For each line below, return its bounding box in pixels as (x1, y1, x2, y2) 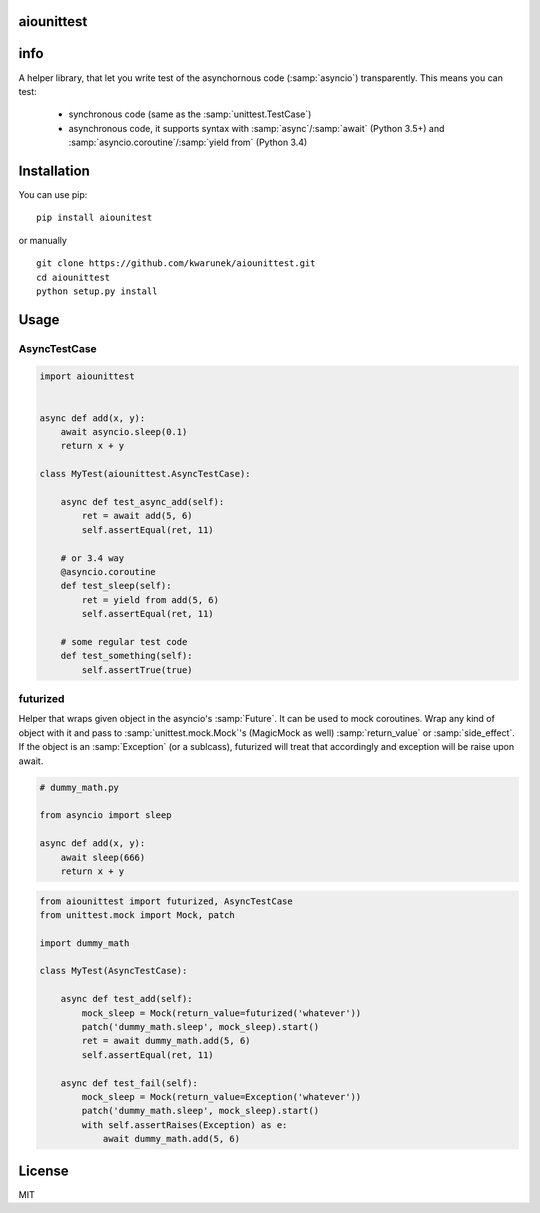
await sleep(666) (60, 851, 146, 863)
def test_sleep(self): (60, 580, 172, 592)
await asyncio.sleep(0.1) (60, 426, 188, 438)
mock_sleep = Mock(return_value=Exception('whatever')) (81, 1091, 362, 1102)
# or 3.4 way (60, 552, 125, 564)
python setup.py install (36, 285, 158, 297)
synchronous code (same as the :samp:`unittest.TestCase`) (68, 108, 312, 120)
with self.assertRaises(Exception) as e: (81, 1119, 288, 1130)
